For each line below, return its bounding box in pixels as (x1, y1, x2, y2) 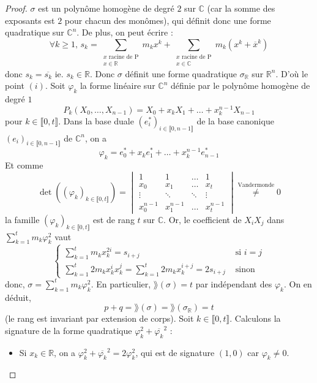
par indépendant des (195, 277, 272, 290)
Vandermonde (237, 182, 275, 189)
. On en (283, 277, 312, 290)
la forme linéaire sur (80, 79, 155, 92)
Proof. (5, 2, 28, 14)
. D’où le (275, 67, 308, 80)
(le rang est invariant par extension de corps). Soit (5, 312, 194, 325)
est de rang (93, 213, 135, 226)
